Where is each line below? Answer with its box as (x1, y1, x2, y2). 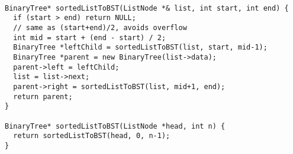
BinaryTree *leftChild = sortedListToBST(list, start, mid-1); (13, 43, 268, 52)
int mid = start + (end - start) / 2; (13, 33, 166, 42)
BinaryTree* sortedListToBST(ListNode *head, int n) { (5, 122, 226, 130)
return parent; (13, 92, 73, 101)
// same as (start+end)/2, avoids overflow (13, 23, 187, 32)
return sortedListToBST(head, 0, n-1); (13, 132, 170, 140)
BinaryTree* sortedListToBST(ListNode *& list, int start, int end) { (5, 4, 289, 12)
